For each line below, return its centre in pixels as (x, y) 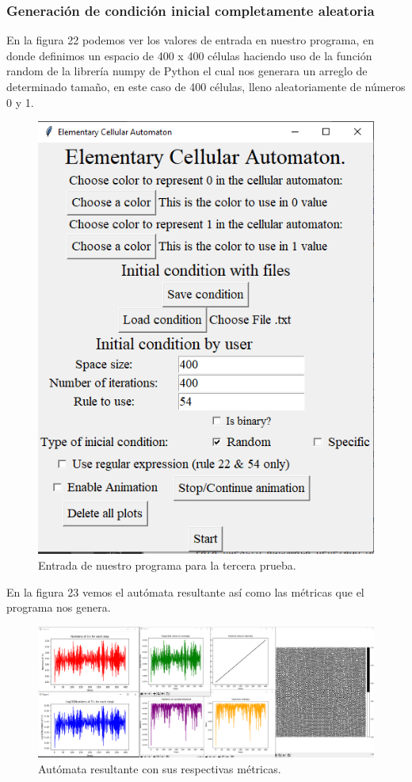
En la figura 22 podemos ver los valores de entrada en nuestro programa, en (190, 40)
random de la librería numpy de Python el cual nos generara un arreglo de (187, 71)
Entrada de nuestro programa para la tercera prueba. (167, 565)
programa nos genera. (59, 607)
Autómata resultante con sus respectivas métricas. (160, 768)
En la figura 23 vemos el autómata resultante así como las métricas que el (185, 591)
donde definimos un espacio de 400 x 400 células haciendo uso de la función (189, 55)
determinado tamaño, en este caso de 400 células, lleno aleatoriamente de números (206, 86)
